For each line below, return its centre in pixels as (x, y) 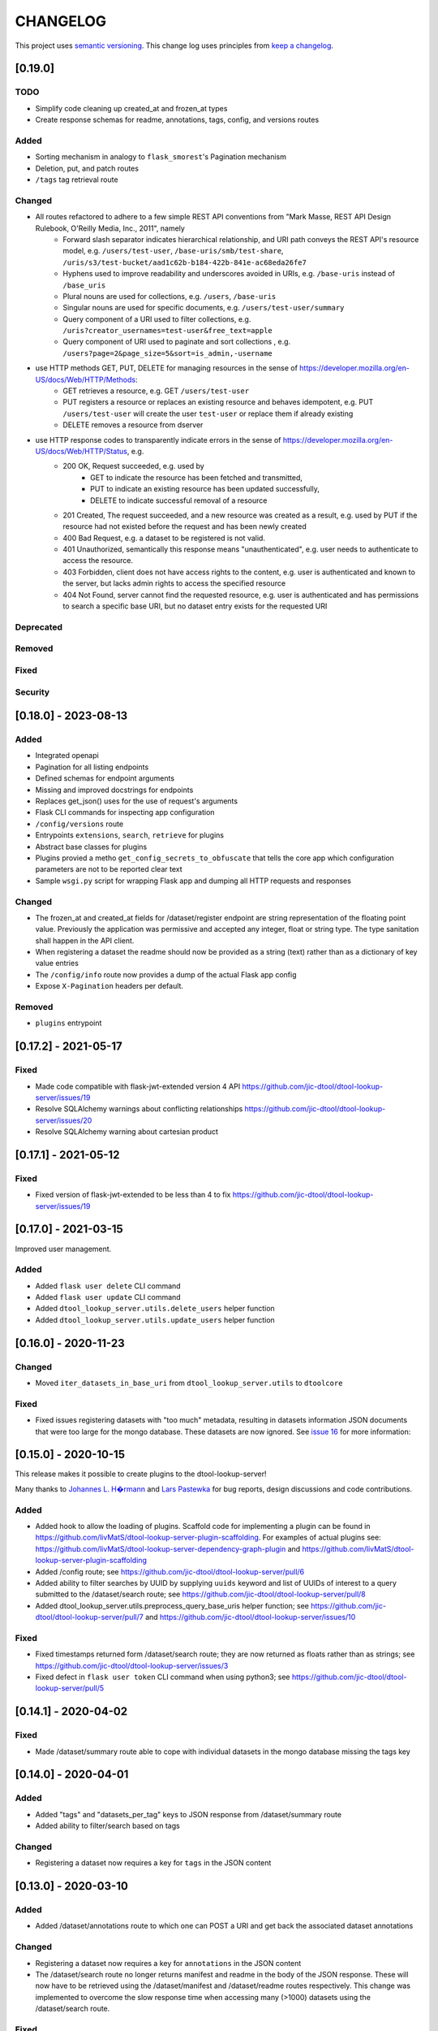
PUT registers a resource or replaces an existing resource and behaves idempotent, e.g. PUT (218, 402)
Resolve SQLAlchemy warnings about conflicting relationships (139, 1109)
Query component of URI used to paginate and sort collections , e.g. (177, 342)
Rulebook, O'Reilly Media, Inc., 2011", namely (110, 228)
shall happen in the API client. (85, 940)
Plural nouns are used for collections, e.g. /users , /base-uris (170, 296)
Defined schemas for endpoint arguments (105, 778)
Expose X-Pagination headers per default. (109, 986)
